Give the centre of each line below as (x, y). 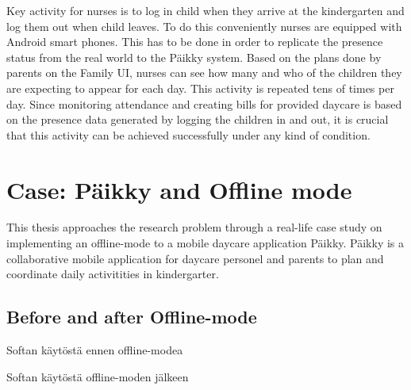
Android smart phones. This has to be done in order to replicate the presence (195, 42)
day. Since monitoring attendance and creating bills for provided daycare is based (204, 103)
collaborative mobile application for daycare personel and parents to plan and (195, 258)
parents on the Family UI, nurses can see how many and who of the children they (204, 73)
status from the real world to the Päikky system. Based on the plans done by (194, 57)
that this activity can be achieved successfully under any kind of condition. (188, 134)
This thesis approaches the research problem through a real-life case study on (194, 227)
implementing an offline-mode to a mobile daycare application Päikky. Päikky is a (205, 243)
